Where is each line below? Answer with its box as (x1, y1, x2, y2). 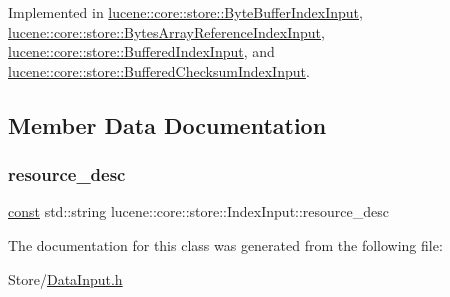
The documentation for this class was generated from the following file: (8, 234, 443, 255)
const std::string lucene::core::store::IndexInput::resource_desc (8, 201, 390, 222)
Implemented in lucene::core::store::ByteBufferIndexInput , (8, 2, 363, 22)
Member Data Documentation (8, 109, 327, 140)
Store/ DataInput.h (8, 268, 123, 289)
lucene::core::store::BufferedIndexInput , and (8, 41, 275, 62)
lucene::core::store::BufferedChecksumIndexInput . (8, 60, 310, 81)
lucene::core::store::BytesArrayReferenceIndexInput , (8, 21, 325, 42)
